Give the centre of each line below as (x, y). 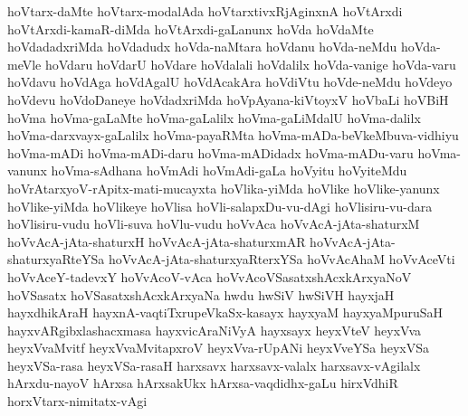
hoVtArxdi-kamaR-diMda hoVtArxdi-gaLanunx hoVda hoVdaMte (191, 28)
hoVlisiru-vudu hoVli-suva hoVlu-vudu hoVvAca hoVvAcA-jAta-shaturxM (214, 224)
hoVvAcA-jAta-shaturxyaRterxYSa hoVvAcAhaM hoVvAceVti (282, 259)
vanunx (27, 170)
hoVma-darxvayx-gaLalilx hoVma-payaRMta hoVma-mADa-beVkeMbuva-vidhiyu (233, 135)
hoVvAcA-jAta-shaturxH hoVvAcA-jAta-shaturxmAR (157, 241)
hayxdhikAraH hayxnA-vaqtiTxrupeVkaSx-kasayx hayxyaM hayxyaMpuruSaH (225, 312)
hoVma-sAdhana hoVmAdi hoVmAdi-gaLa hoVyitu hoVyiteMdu (229, 170)
